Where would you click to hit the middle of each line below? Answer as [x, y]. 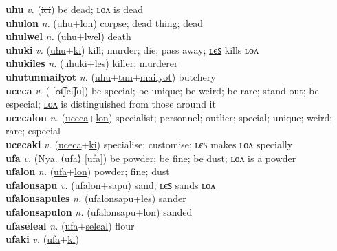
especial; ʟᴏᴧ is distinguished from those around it [111, 104]
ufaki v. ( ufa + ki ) [42, 239]
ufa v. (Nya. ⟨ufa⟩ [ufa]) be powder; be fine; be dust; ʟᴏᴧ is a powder [151, 158]
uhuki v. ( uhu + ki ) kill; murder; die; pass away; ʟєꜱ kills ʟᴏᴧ [132, 49]
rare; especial [33, 131]
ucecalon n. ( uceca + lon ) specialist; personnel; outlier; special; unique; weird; [169, 117]
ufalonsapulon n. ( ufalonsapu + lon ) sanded [99, 211]
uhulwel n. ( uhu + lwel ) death [68, 36]
